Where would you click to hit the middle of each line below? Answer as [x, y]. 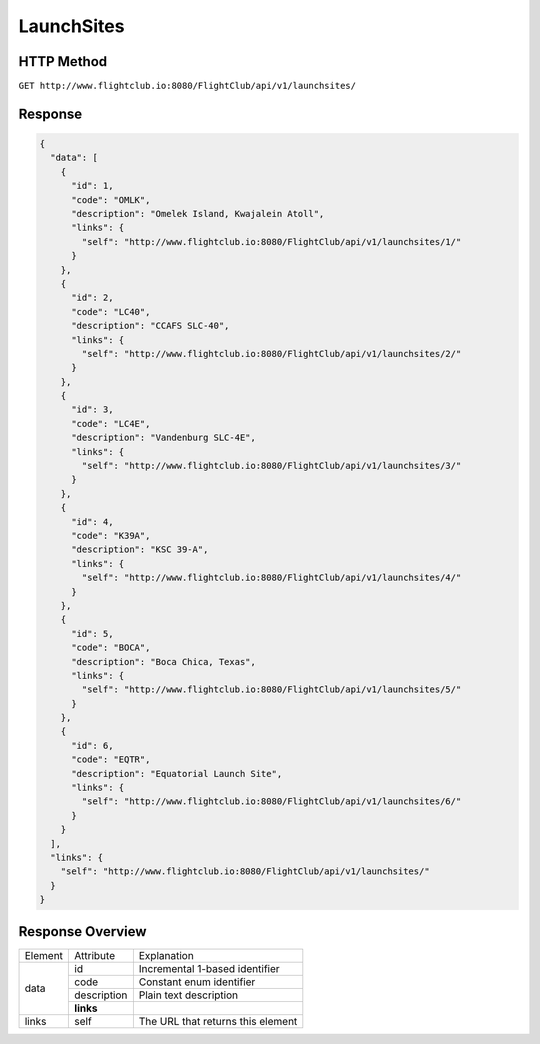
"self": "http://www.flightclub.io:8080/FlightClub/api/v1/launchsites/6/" [271, 801]
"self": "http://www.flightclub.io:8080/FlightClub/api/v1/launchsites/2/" [271, 353]
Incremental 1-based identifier [209, 968]
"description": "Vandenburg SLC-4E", [164, 438]
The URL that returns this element [218, 1021]
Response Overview [82, 931]
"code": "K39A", [111, 535]
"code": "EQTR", [111, 759]
